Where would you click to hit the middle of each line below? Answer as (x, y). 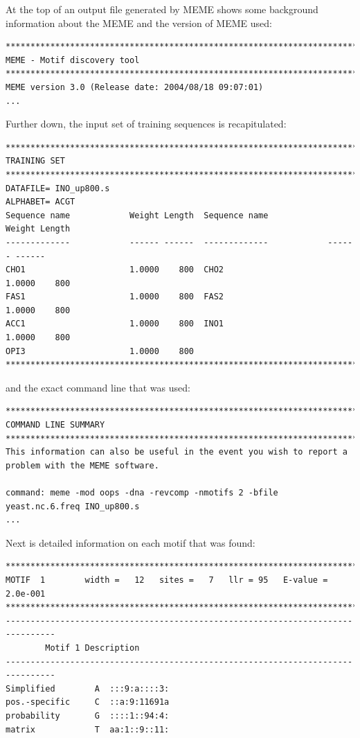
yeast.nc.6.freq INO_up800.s (73, 506)
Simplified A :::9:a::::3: (88, 688)
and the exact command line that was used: (98, 387)
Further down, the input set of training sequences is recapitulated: (146, 124)
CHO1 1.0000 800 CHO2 (115, 270)
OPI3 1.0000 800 (100, 351)
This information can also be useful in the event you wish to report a (177, 452)
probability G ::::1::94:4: (88, 715)
